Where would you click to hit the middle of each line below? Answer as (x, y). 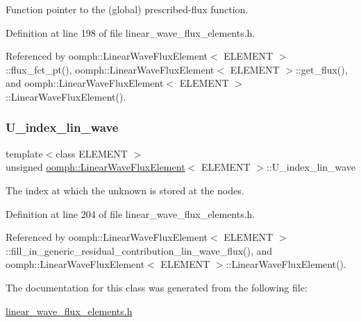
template (24, 153)
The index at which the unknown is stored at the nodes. (125, 190)
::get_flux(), (321, 69)
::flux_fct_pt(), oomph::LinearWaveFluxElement (110, 69)
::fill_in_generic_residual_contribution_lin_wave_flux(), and (139, 250)
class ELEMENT (92, 153)
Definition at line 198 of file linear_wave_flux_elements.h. (131, 32)
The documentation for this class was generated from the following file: (157, 287)
